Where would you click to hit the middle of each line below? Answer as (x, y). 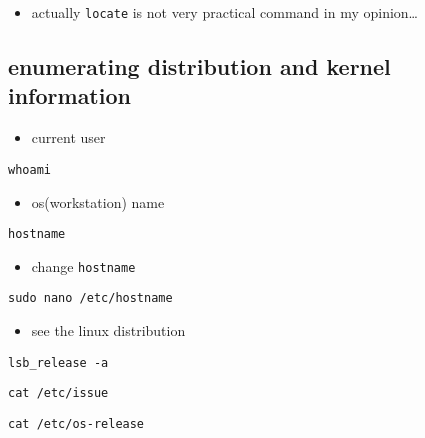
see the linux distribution (108, 330)
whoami (29, 169)
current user (68, 137)
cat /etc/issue (58, 393)
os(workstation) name (98, 201)
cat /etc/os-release (76, 423)
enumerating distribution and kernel (199, 66)
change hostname (83, 265)
